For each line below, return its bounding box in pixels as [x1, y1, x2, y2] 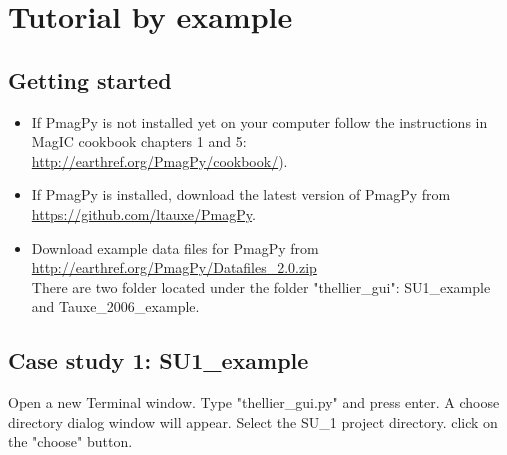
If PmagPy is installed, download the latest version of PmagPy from [31, 184, 451, 205]
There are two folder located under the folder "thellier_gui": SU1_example [31, 276, 491, 297]
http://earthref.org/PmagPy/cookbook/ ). [31, 150, 288, 171]
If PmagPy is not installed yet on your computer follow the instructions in [31, 111, 488, 132]
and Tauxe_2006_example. [31, 296, 200, 317]
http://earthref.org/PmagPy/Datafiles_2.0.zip [31, 257, 317, 278]
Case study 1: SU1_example [8, 345, 309, 376]
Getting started [8, 64, 172, 95]
